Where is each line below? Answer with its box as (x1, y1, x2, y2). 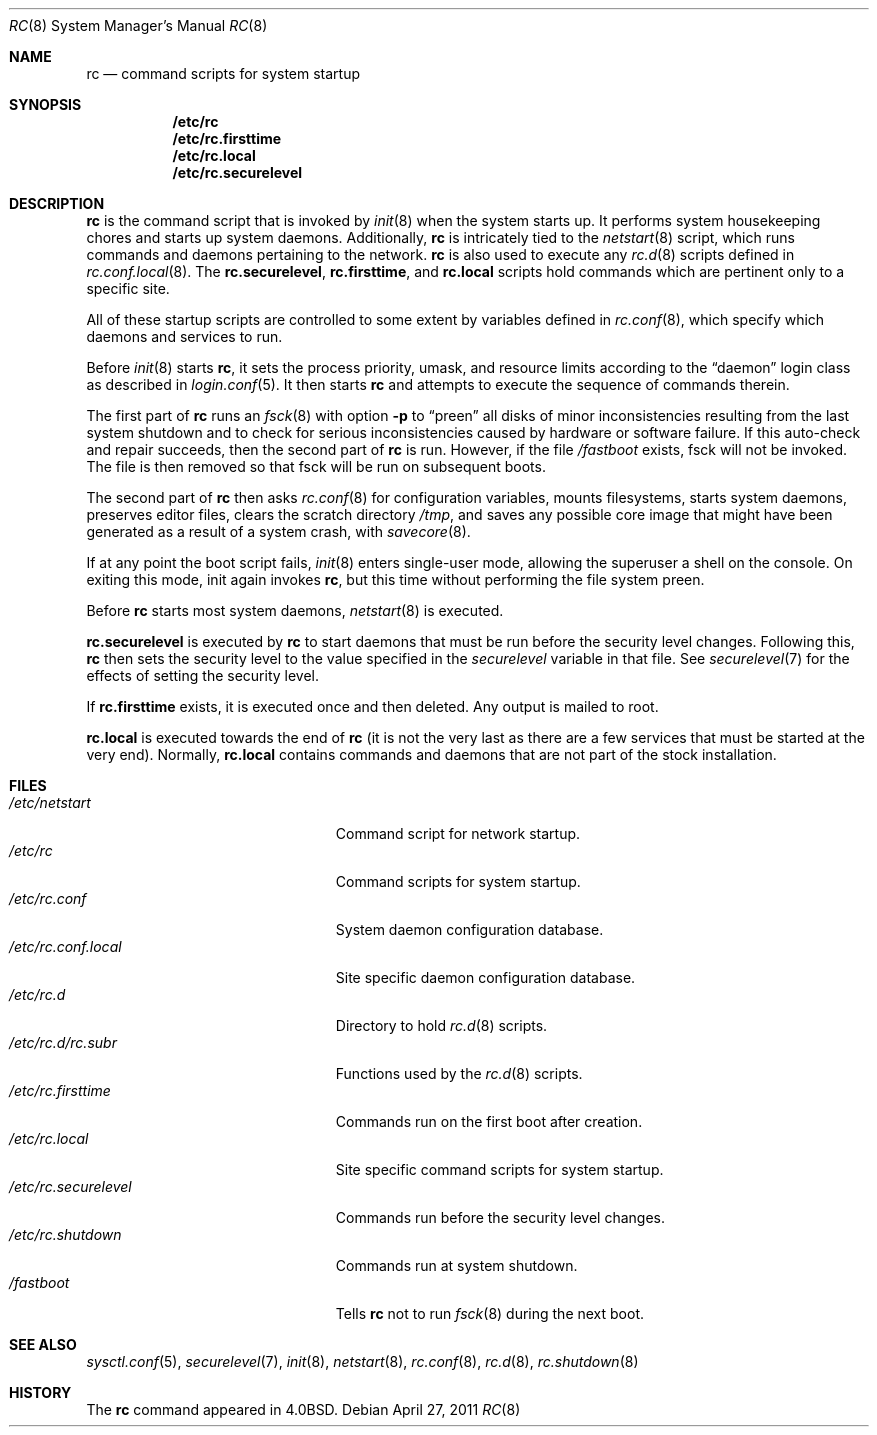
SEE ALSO (9, 1336, 77, 1353)
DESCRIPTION (9, 195, 105, 212)
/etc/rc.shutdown (9, 1226, 122, 1243)
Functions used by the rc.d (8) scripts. (335, 1065, 583, 1082)
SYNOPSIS (9, 96, 82, 113)
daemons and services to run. (86, 328, 283, 345)
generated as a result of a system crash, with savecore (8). (86, 523, 471, 540)
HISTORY (9, 1384, 72, 1401)
